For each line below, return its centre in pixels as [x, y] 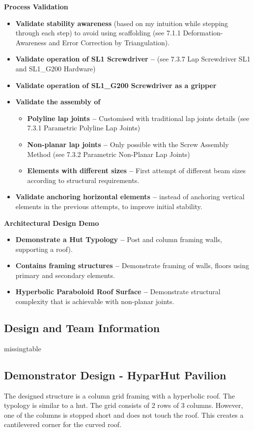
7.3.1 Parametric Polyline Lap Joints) [84, 128]
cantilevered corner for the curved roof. [63, 424]
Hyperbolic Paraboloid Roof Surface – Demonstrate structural [118, 292]
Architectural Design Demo [52, 223]
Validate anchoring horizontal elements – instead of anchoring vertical [130, 197]
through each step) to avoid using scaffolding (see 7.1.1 [98, 33]
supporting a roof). [44, 249]
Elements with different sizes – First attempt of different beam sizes [137, 170]
